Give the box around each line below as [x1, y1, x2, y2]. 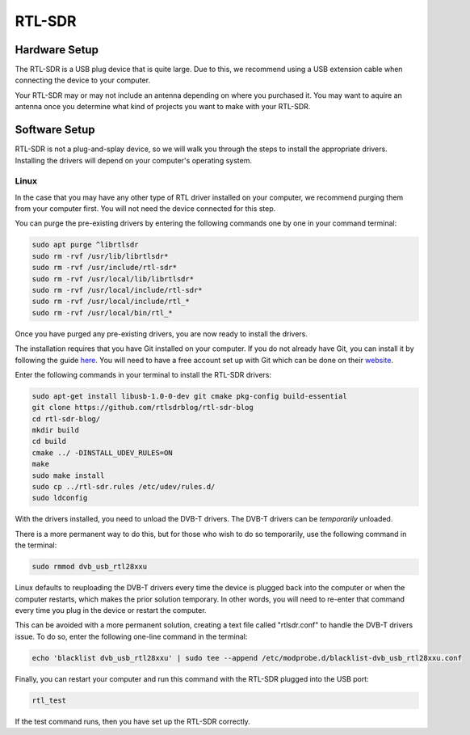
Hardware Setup [15, 43, 99, 57]
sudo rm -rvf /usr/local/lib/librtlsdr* [31, 274, 194, 283]
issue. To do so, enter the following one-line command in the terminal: [15, 632, 248, 641]
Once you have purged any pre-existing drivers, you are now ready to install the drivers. [15, 328, 308, 339]
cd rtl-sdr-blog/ [31, 414, 101, 424]
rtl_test [31, 695, 67, 705]
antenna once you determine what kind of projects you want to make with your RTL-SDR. [15, 102, 311, 112]
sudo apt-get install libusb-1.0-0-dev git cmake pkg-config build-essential [31, 391, 347, 400]
